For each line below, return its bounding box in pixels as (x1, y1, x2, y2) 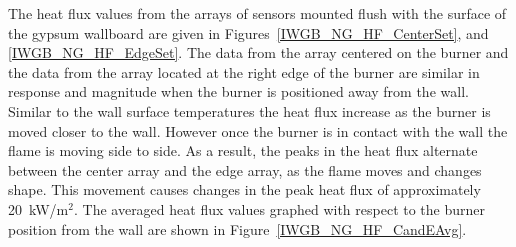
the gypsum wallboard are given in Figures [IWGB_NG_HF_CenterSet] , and (8, 22, 489, 43)
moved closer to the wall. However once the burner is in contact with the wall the (8, 120, 508, 141)
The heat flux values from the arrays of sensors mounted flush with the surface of (8, 3, 507, 23)
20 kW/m (8, 198, 69, 219)
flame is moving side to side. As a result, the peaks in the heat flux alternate (8, 140, 478, 161)
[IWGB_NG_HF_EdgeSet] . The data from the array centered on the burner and (8, 42, 509, 63)
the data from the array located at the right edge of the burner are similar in (8, 61, 480, 82)
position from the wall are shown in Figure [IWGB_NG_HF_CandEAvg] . (8, 218, 467, 239)
